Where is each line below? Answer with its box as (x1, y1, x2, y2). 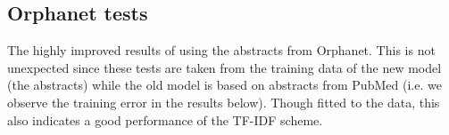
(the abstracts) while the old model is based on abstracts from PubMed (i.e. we (7, 75, 442, 94)
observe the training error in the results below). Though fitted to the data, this (7, 92, 440, 111)
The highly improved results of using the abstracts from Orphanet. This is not (7, 41, 436, 60)
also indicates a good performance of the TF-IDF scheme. (7, 110, 323, 129)
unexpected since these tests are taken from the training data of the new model (7, 58, 442, 76)
